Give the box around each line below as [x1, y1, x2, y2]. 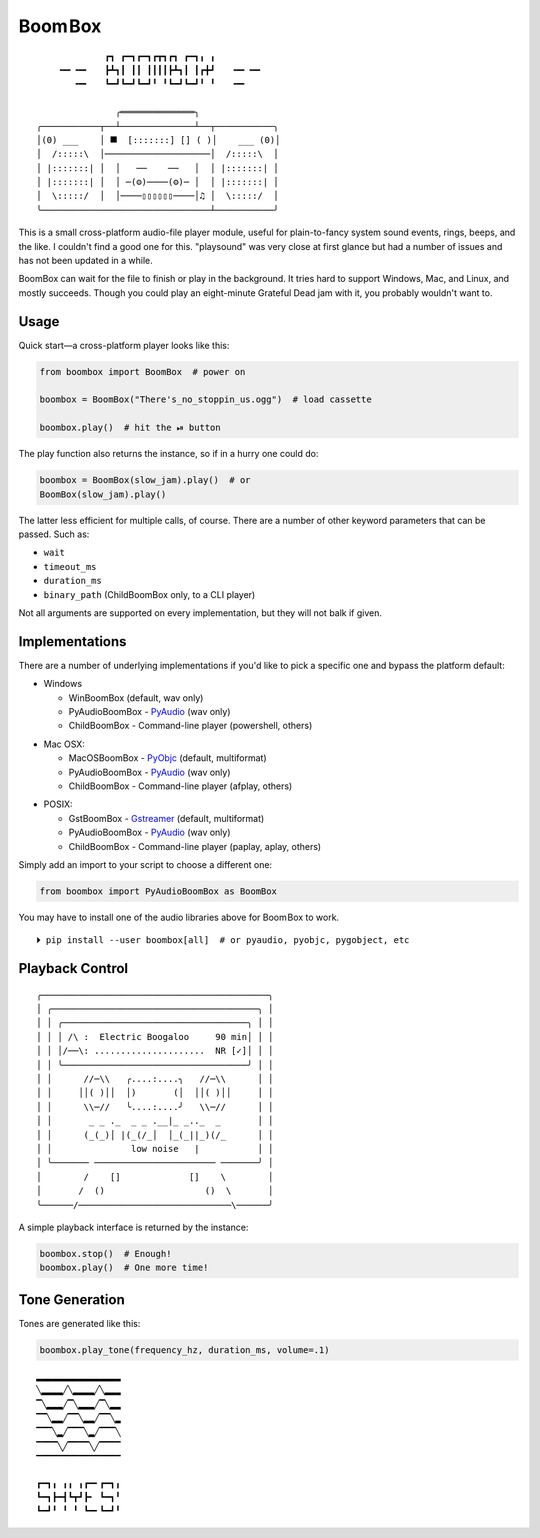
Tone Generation [18, 1291, 125, 1308]
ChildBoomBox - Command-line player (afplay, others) [68, 780, 293, 792]
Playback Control [18, 960, 129, 977]
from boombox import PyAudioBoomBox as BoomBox [39, 885, 277, 897]
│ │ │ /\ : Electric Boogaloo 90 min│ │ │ [36, 1031, 274, 1042]
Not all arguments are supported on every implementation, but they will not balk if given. [18, 606, 383, 619]
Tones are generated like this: [18, 1317, 141, 1329]
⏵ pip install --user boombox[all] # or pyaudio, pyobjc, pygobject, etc [36, 935, 410, 946]
